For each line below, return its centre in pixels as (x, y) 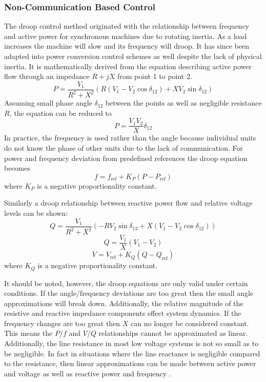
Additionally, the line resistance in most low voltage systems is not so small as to (131, 343)
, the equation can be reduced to (60, 113)
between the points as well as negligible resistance (183, 103)
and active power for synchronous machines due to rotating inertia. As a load (126, 36)
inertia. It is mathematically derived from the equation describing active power (128, 66)
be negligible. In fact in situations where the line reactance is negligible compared (132, 353)
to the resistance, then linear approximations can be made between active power (130, 363)
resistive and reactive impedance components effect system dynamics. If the (123, 313)
